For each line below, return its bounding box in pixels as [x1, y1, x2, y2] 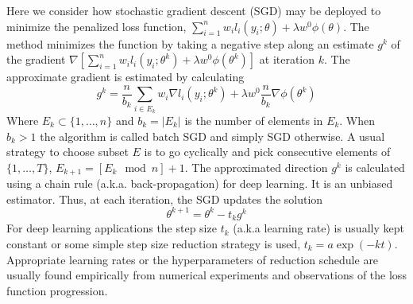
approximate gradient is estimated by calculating [6, 68, 245, 85]
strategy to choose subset [6, 143, 129, 160]
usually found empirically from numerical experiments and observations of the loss [6, 267, 407, 283]
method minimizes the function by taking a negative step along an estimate [6, 35, 374, 52]
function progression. [6, 282, 108, 298]
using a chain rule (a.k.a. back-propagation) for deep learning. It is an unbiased [6, 175, 393, 192]
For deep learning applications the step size [6, 220, 217, 236]
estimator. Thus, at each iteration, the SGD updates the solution [6, 190, 323, 207]
